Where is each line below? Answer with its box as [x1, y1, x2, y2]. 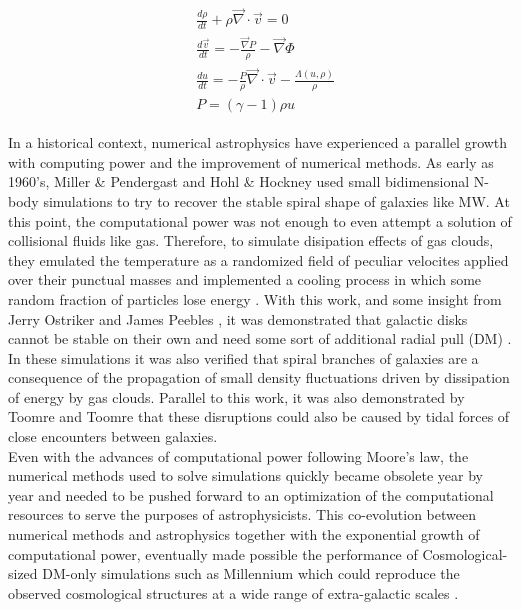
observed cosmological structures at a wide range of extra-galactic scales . [8, 582, 459, 603]
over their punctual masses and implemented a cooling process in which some [8, 269, 482, 290]
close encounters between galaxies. [8, 426, 218, 447]
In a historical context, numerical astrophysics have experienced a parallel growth [8, 132, 508, 153]
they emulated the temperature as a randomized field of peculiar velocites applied [8, 249, 509, 270]
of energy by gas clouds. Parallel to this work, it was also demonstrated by [8, 386, 465, 407]
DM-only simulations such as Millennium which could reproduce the [42, 563, 460, 584]
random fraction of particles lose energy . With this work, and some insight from [8, 288, 502, 309]
